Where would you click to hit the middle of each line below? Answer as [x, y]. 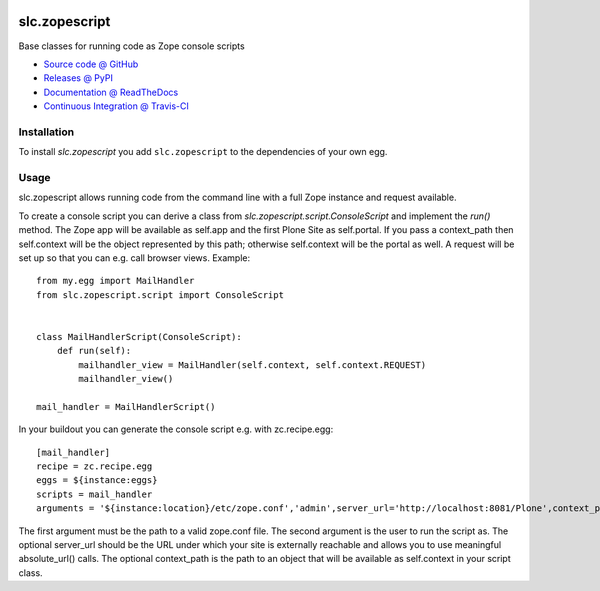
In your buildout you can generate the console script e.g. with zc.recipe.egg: [176, 429]
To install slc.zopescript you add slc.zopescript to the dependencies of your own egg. [203, 152]
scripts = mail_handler [94, 494]
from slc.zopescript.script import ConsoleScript [160, 294]
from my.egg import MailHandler [115, 281]
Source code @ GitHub [91, 64]
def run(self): [94, 351]
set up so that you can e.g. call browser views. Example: [134, 257]
